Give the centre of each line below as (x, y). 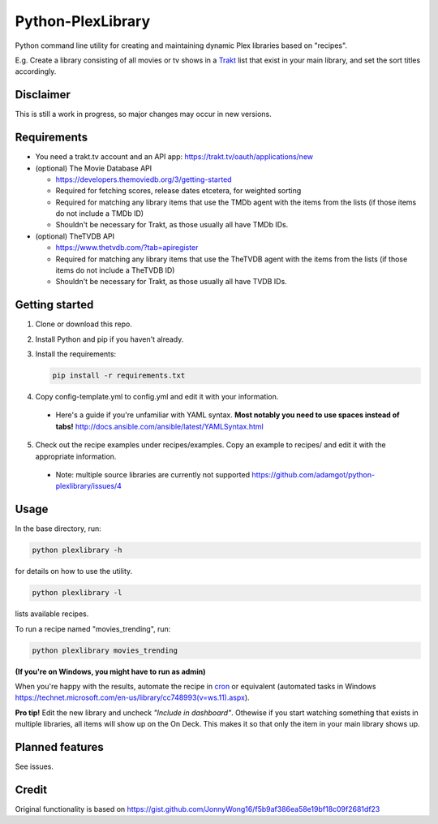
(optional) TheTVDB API (75, 236)
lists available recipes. (52, 614)
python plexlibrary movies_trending (105, 650)
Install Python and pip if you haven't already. (109, 339)
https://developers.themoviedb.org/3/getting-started (144, 179)
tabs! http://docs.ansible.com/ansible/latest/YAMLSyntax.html (159, 426)
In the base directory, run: (58, 528)
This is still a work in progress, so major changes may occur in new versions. (143, 114)
